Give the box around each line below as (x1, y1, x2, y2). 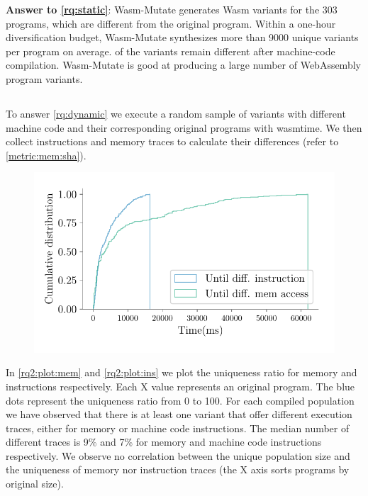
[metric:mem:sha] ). (6, 147, 87, 162)
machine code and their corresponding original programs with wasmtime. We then (6, 120, 362, 135)
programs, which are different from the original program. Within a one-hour (6, 16, 336, 30)
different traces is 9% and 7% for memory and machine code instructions (6, 434, 322, 449)
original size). (6, 476, 64, 491)
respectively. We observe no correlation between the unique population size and (6, 448, 350, 463)
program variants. (6, 71, 83, 86)
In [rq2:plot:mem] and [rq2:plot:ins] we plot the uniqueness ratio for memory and (6, 365, 357, 380)
